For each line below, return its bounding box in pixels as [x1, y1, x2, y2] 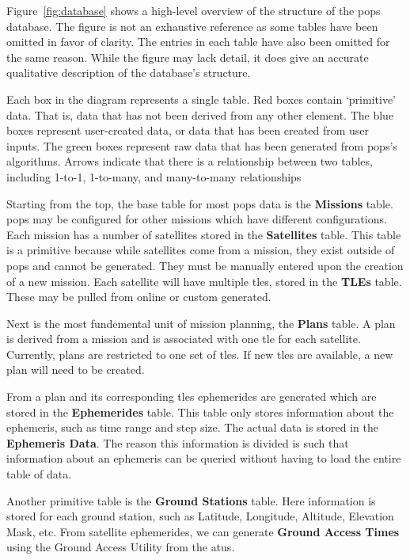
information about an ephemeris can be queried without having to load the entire [6, 450, 401, 467]
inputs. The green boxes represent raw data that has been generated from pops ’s [6, 137, 397, 154]
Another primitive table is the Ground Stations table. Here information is [6, 492, 376, 509]
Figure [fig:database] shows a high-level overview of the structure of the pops [6, 2, 381, 18]
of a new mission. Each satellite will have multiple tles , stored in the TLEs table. [6, 272, 402, 289]
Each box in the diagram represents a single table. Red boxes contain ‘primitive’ [6, 90, 397, 107]
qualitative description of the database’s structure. [6, 64, 251, 81]
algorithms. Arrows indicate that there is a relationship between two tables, [6, 153, 373, 170]
